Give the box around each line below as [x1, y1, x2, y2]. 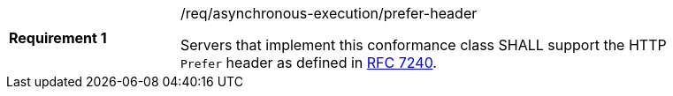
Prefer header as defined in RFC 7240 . [180, 54, 437, 71]
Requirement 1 [9, 29, 107, 47]
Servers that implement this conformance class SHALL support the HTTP [180, 36, 667, 54]
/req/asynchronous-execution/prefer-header [180, 4, 478, 22]
